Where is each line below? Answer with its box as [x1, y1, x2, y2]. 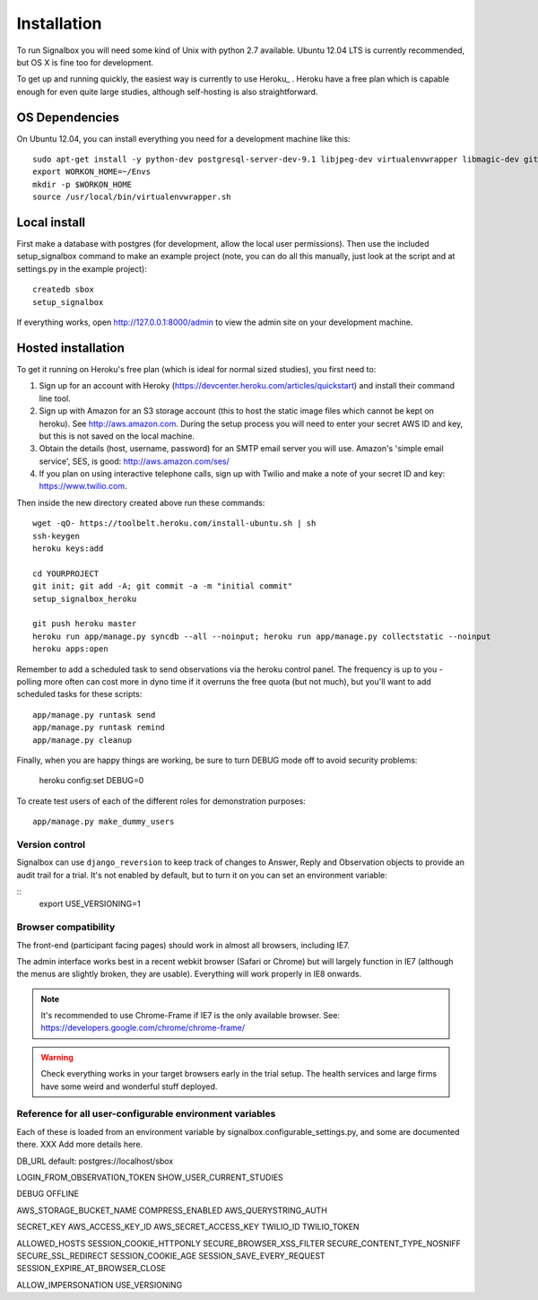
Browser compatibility [16, 920, 116, 933]
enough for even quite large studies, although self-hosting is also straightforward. [16, 86, 318, 97]
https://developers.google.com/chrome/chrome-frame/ [40, 1023, 246, 1034]
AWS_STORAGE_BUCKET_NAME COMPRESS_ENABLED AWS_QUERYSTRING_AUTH [16, 1205, 327, 1216]
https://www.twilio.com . [39, 481, 127, 492]
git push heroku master [32, 619, 137, 629]
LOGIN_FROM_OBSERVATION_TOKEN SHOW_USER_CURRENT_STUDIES [16, 1172, 284, 1182]
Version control [16, 838, 85, 851]
